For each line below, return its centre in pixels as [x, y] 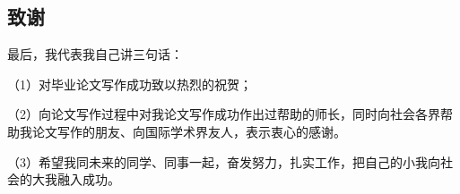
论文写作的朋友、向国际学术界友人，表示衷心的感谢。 [189, 131]
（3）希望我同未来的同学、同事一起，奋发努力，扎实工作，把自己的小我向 [224, 161]
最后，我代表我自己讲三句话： [95, 54]
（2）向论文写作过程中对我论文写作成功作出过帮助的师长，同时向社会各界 [224, 114]
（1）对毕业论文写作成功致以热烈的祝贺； [130, 84]
